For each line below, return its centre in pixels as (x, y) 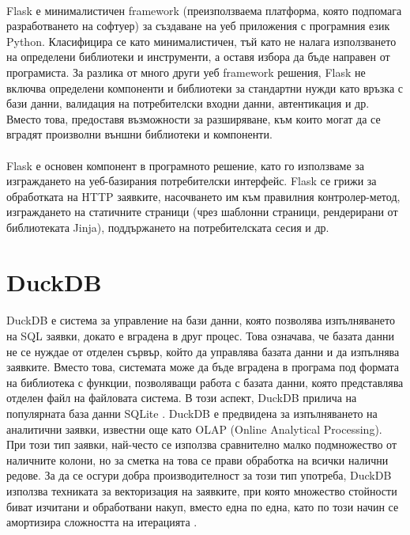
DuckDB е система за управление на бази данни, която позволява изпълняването (201, 320)
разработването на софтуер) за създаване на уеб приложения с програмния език (198, 26)
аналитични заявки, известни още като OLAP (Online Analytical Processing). (194, 429)
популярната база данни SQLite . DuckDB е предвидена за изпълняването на (192, 414)
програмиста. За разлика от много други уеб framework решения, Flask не (186, 72)
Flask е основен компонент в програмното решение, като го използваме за (186, 165)
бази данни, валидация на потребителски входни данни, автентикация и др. (188, 103)
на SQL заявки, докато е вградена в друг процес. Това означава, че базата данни (200, 336)
